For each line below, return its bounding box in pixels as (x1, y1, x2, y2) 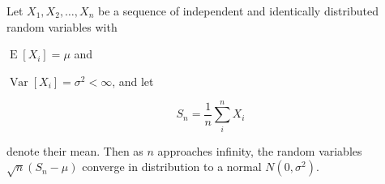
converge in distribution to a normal (82, 158, 262, 175)
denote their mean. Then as (6, 142, 143, 159)
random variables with (6, 18, 118, 35)
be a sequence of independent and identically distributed (97, 2, 379, 19)
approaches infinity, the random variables (157, 142, 362, 159)
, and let (112, 72, 154, 89)
